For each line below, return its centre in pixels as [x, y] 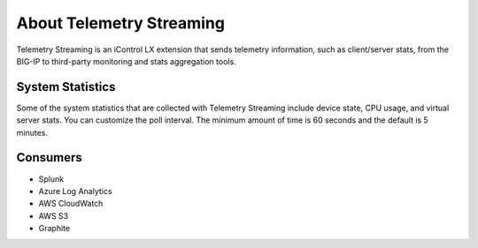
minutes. [32, 132]
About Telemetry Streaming [121, 23]
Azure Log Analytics [75, 191]
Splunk [51, 179]
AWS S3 [54, 215]
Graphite [54, 229]
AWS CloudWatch [71, 204]
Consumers [50, 158]
